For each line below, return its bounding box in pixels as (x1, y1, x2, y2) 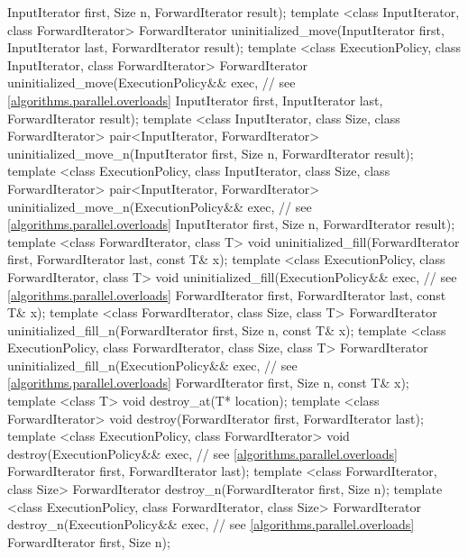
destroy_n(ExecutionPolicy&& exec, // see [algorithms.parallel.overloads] (7, 515, 415, 534)
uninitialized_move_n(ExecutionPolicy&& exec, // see (7, 197, 312, 215)
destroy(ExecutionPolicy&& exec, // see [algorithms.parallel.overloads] (7, 444, 398, 462)
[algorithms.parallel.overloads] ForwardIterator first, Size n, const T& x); (7, 373, 409, 392)
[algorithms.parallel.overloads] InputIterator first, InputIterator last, (7, 90, 383, 109)
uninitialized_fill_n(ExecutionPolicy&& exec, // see (7, 355, 298, 374)
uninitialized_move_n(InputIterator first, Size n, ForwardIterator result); (7, 143, 414, 162)
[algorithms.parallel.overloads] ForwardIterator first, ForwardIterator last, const (7, 285, 446, 304)
